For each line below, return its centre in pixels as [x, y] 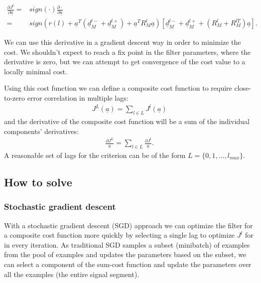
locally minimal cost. [36, 71]
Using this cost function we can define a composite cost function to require [118, 88]
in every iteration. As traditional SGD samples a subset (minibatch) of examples [127, 244]
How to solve [38, 182]
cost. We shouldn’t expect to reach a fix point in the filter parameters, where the [128, 52]
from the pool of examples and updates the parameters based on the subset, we [125, 254]
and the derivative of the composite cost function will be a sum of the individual [127, 121]
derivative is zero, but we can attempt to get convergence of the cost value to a [125, 62]
